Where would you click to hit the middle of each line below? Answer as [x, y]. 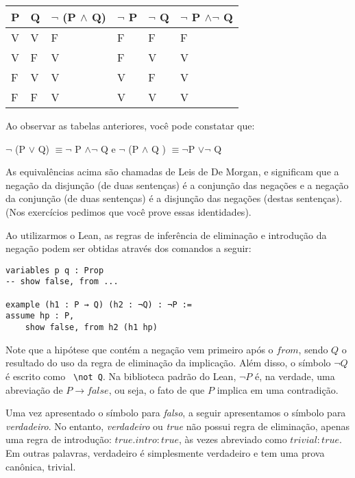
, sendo [313, 349]
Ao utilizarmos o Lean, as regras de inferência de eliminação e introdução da [166, 235]
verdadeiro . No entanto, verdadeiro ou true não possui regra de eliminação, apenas [178, 426]
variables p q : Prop [55, 270]
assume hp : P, [40, 316]
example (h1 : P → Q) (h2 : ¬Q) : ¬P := [99, 304]
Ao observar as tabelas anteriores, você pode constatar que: [130, 125]
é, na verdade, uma [295, 376]
